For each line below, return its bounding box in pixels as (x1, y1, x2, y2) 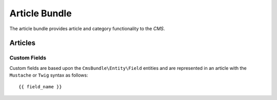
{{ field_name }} (18, 84, 62, 90)
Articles (9, 39, 36, 47)
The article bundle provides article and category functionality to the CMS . (9, 26, 165, 32)
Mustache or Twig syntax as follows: (9, 72, 88, 79)
